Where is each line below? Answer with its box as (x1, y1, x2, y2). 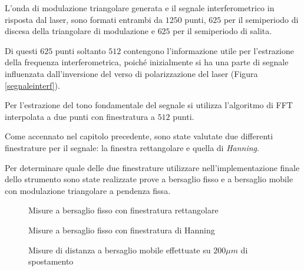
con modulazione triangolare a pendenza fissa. (5, 184, 171, 196)
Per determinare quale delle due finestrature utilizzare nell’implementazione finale (5, 161, 300, 173)
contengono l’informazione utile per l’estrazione (123, 44, 294, 56)
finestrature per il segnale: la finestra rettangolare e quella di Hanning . (5, 141, 259, 153)
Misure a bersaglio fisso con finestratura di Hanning (28, 223, 215, 236)
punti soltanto (55, 44, 106, 56)
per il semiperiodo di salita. (173, 25, 272, 37)
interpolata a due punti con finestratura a (5, 110, 155, 122)
